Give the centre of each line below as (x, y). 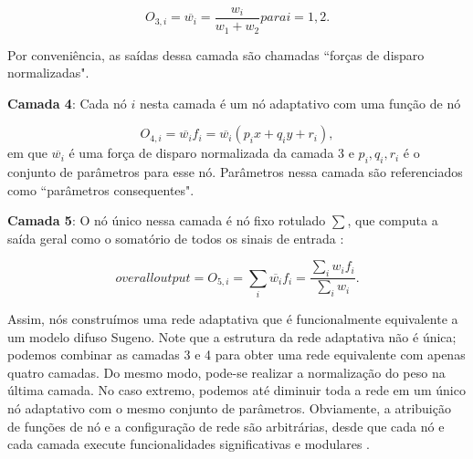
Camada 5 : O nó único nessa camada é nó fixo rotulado (167, 220)
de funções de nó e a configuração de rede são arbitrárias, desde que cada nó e (226, 426)
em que (27, 153)
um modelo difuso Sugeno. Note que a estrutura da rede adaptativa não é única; (232, 336)
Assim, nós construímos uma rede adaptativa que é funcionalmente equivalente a (233, 319)
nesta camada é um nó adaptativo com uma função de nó (300, 103)
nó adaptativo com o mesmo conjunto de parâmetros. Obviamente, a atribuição (229, 408)
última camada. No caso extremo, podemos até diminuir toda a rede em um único (236, 390)
